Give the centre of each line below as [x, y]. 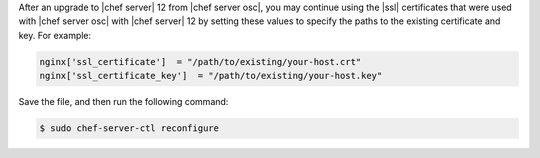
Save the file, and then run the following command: [123, 102]
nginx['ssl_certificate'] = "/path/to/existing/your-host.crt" [200, 61]
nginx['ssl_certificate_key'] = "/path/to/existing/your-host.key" [211, 76]
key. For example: [55, 35]
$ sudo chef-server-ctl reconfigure [129, 128]
